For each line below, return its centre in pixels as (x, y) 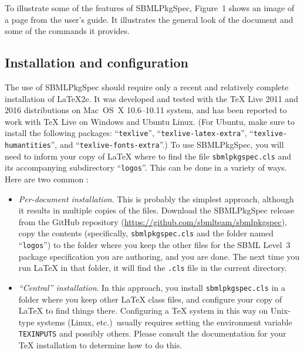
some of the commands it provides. (67, 31)
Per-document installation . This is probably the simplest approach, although (156, 198)
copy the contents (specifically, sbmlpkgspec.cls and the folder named (146, 233)
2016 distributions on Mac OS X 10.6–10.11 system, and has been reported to (146, 110)
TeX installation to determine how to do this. (100, 345)
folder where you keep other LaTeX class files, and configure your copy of (150, 299)
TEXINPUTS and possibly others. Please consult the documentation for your (152, 333)
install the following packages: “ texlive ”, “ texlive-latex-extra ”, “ (129, 133)
